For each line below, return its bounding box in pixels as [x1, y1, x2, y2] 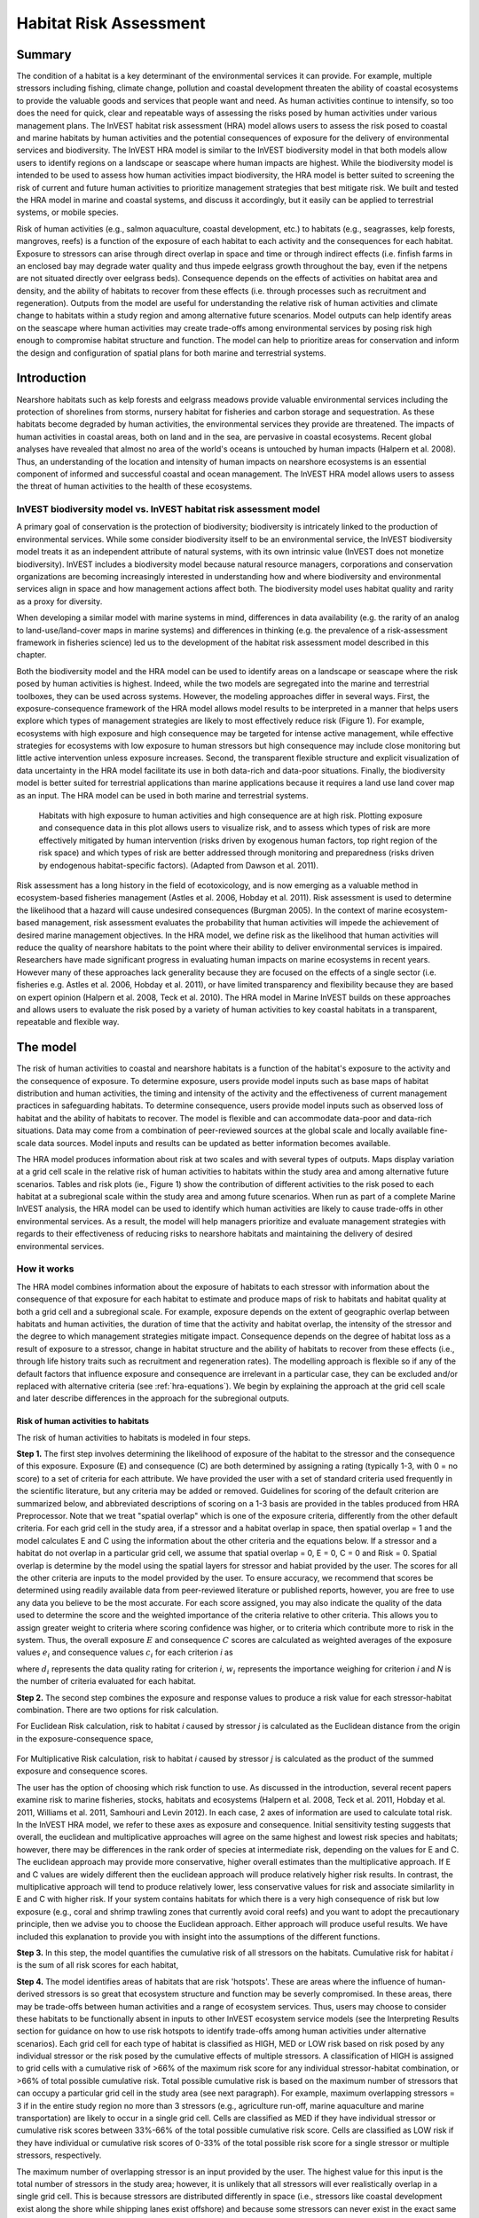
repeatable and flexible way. [16, 1017, 120, 1027]
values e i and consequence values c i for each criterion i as [16, 1647, 234, 1660]
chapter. [16, 649, 47, 660]
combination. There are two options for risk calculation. [16, 1704, 219, 1715]
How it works [16, 1262, 75, 1275]
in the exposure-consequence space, [16, 1733, 154, 1743]
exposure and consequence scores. [16, 1766, 148, 1776]
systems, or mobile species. [16, 207, 119, 217]
